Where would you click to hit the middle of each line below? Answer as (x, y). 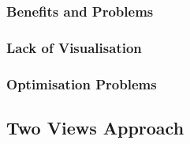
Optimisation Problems (82, 83)
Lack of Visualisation (74, 47)
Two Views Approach (95, 127)
